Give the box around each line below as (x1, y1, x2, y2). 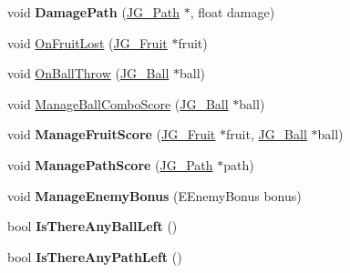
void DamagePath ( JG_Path (7, 3, 180, 21)
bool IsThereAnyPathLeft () (7, 247, 182, 266)
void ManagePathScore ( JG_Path (7, 155, 213, 174)
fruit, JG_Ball (225, 125, 307, 144)
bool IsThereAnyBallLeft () (7, 217, 178, 236)
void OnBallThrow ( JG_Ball (7, 64, 170, 83)
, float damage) (190, 3, 275, 21)
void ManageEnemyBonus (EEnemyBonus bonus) (7, 186, 302, 205)
